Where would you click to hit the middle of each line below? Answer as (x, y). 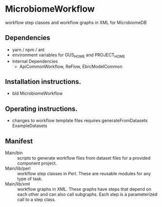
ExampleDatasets (30, 126)
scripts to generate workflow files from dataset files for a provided (84, 158)
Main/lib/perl (18, 168)
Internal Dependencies (35, 61)
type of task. (30, 179)
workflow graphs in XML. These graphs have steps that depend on (84, 189)
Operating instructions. (41, 109)
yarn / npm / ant (28, 49)
